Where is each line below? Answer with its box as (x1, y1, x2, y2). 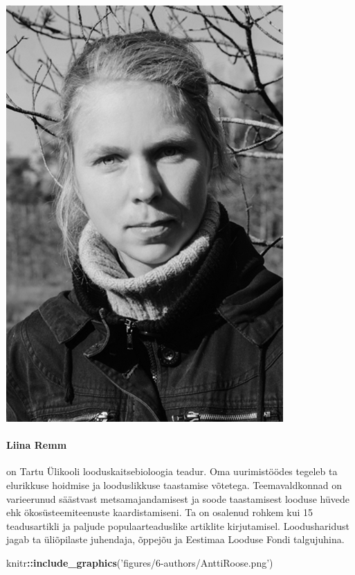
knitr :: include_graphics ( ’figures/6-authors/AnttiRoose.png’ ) (6, 555, 273, 569)
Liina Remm (6, 438, 67, 452)
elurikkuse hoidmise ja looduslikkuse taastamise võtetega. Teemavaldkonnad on (6, 477, 343, 492)
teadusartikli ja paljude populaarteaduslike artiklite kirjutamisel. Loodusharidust (6, 518, 349, 533)
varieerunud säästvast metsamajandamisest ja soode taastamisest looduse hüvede (6, 491, 349, 506)
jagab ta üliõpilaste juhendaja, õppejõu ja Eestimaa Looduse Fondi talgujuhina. (6, 532, 345, 547)
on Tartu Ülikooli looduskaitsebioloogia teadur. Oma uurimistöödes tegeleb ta (6, 464, 338, 479)
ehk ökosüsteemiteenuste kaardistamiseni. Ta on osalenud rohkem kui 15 (6, 505, 313, 520)
